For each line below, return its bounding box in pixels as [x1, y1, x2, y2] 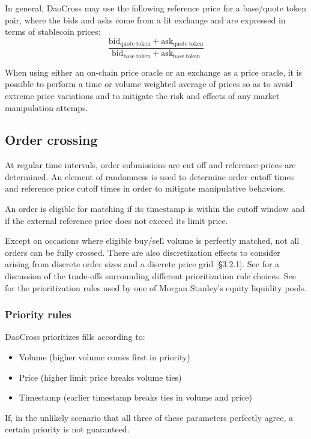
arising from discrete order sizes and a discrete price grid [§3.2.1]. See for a [5, 258, 280, 270]
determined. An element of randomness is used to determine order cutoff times [5, 170, 294, 183]
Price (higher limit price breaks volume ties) [19, 371, 182, 383]
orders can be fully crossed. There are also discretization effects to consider [5, 246, 280, 258]
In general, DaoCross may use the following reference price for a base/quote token [5, 2, 306, 14]
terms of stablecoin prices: [5, 25, 101, 38]
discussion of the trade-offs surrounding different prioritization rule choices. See [5, 270, 296, 282]
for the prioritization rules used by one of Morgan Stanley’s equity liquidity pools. [5, 281, 307, 294]
